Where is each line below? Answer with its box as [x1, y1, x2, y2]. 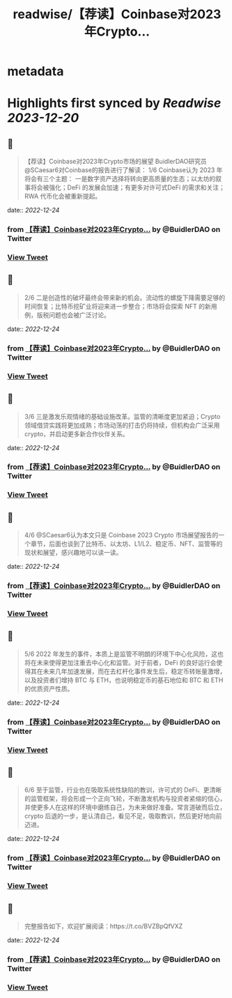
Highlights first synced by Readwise [7, 95, 222, 112]
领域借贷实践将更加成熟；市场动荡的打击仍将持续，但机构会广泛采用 [24, 421, 220, 429]
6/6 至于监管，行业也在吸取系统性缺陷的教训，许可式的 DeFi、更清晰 [24, 785, 222, 794]
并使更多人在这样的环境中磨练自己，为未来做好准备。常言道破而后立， [24, 803, 226, 812]
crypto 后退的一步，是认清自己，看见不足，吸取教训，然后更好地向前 [24, 812, 222, 820]
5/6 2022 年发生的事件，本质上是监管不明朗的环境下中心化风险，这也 [24, 650, 224, 658]
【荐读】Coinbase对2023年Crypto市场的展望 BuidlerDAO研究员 [24, 158, 207, 166]
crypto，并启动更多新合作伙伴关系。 [24, 429, 129, 438]
